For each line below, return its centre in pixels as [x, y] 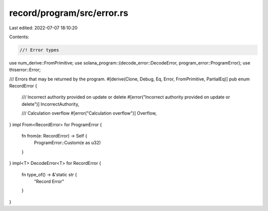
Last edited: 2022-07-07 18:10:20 [43, 28]
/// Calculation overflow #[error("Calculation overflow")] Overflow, [89, 113]
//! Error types [39, 50]
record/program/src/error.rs [69, 13]
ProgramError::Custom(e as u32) [67, 143]
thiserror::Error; [25, 70]
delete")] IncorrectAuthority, [50, 104]
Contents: [19, 37]
